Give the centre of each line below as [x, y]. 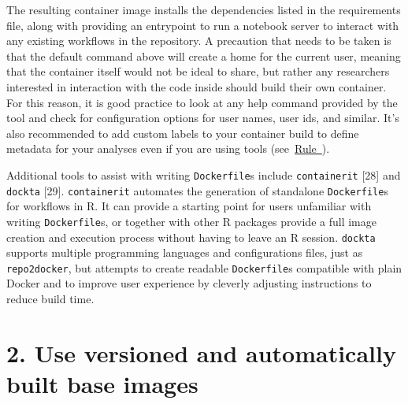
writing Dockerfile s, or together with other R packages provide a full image [191, 221]
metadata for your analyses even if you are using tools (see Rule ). [168, 148]
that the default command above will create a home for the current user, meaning [204, 56]
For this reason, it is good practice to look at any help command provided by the [202, 102]
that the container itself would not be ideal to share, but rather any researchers [198, 71]
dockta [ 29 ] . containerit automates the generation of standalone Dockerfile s [197, 190]
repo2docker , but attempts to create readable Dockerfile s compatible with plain [204, 267]
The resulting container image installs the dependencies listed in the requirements [204, 9]
